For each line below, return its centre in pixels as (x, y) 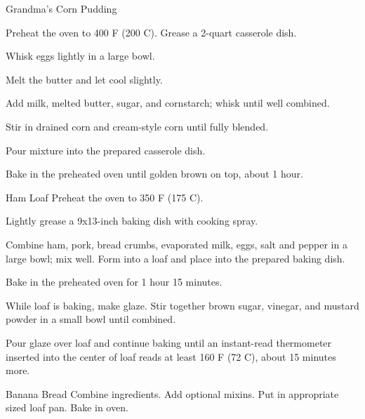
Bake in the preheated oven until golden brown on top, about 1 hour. (154, 174)
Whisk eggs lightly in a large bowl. (80, 56)
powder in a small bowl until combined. (91, 319)
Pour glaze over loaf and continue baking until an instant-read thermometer (169, 342)
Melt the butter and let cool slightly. (84, 79)
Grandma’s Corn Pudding (61, 8)
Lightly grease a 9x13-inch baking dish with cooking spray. (132, 221)
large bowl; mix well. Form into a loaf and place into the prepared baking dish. (175, 258)
